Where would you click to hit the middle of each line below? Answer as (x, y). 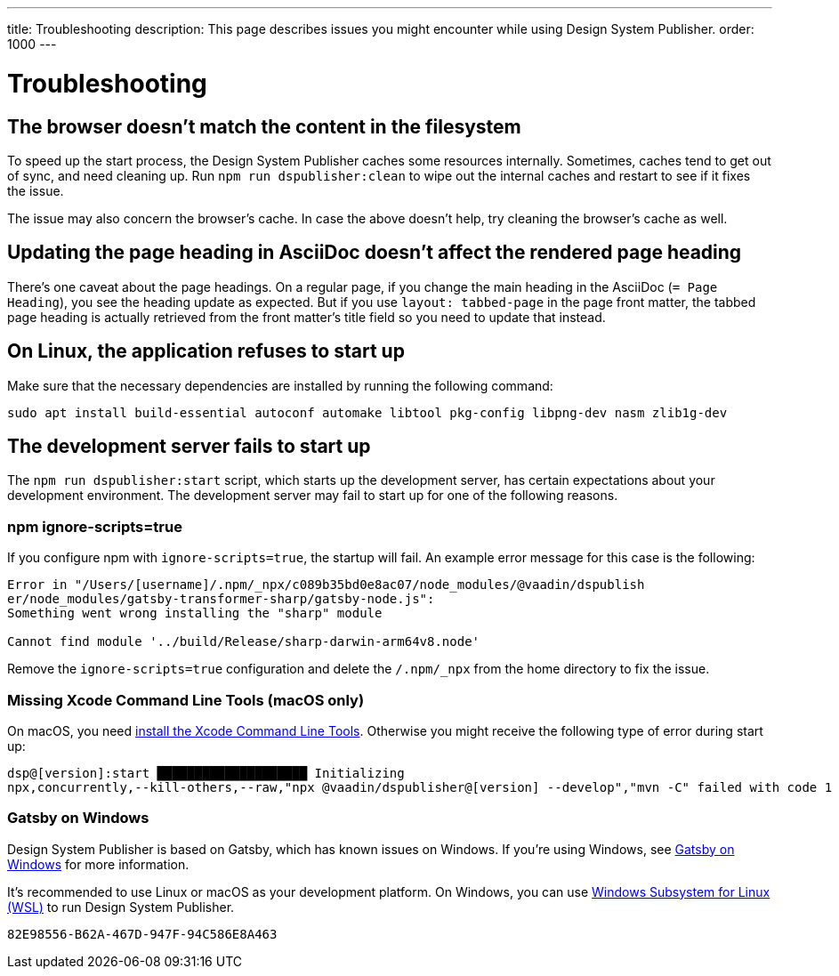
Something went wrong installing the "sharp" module (195, 613)
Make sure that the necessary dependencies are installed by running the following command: (280, 385)
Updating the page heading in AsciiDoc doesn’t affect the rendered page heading (375, 253)
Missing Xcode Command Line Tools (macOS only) (186, 700)
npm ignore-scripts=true (95, 526)
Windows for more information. (98, 864)
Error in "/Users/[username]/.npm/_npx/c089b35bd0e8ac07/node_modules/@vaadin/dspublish (326, 585)
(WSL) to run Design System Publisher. (121, 907)
